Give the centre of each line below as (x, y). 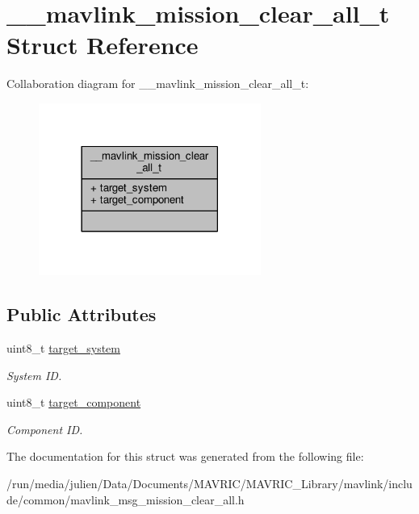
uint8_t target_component (74, 402)
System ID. (34, 375)
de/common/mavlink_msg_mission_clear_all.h (126, 499)
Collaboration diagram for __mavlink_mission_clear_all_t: (158, 84)
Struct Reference (103, 45)
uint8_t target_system (63, 348)
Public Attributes (82, 314)
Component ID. (45, 429)
